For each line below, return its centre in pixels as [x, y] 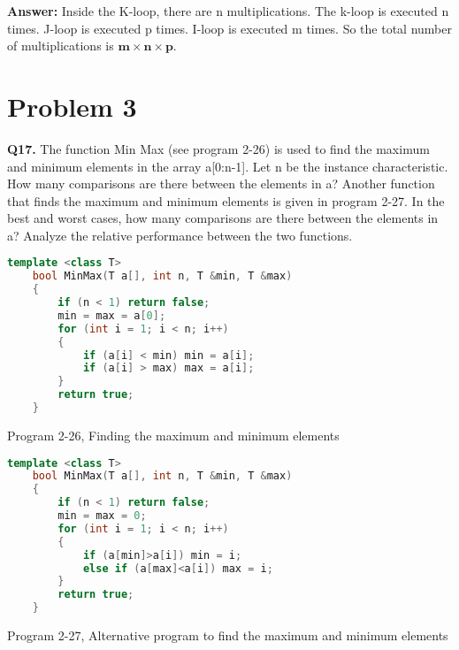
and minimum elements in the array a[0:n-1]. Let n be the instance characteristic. [228, 166]
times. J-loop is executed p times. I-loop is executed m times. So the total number [229, 28]
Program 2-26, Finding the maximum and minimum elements [173, 435]
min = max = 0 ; [102, 516]
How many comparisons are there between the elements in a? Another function [221, 184]
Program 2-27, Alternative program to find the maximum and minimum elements [228, 635]
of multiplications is [61, 46]
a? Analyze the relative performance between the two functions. [180, 235]
